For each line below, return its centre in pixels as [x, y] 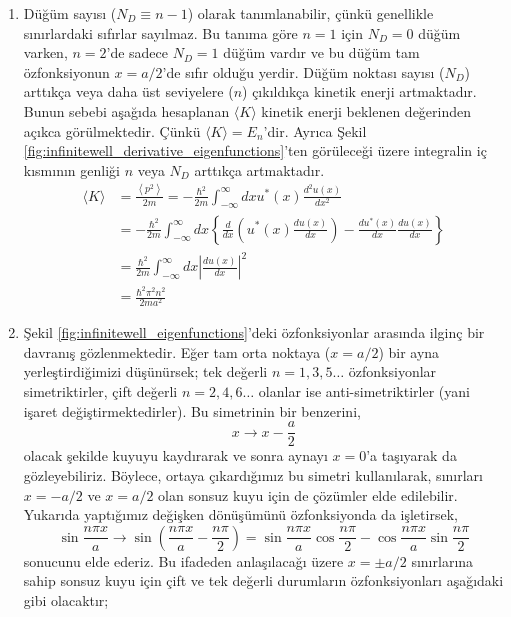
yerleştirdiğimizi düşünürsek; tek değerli [145, 371]
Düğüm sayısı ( [70, 13]
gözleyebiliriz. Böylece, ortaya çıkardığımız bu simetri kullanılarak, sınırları [253, 474]
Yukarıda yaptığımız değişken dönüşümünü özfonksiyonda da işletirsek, [240, 514]
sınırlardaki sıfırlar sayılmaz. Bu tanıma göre [160, 32]
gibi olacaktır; [66, 599]
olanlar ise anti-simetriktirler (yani [364, 391]
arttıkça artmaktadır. [259, 169]
